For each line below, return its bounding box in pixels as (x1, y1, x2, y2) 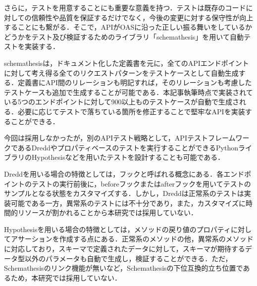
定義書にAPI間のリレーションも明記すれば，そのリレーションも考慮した (17, 77, 252, 88)
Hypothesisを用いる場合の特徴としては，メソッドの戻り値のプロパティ (4, 224, 231, 234)
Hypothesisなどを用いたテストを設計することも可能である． (31, 152, 225, 162)
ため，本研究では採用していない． (10, 272, 121, 283)
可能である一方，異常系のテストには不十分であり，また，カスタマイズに (10, 197, 246, 208)
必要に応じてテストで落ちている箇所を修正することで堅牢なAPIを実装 (17, 106, 245, 116)
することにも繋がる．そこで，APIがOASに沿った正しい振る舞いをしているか (4, 22, 252, 32)
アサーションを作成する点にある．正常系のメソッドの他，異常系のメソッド (10, 234, 254, 244)
